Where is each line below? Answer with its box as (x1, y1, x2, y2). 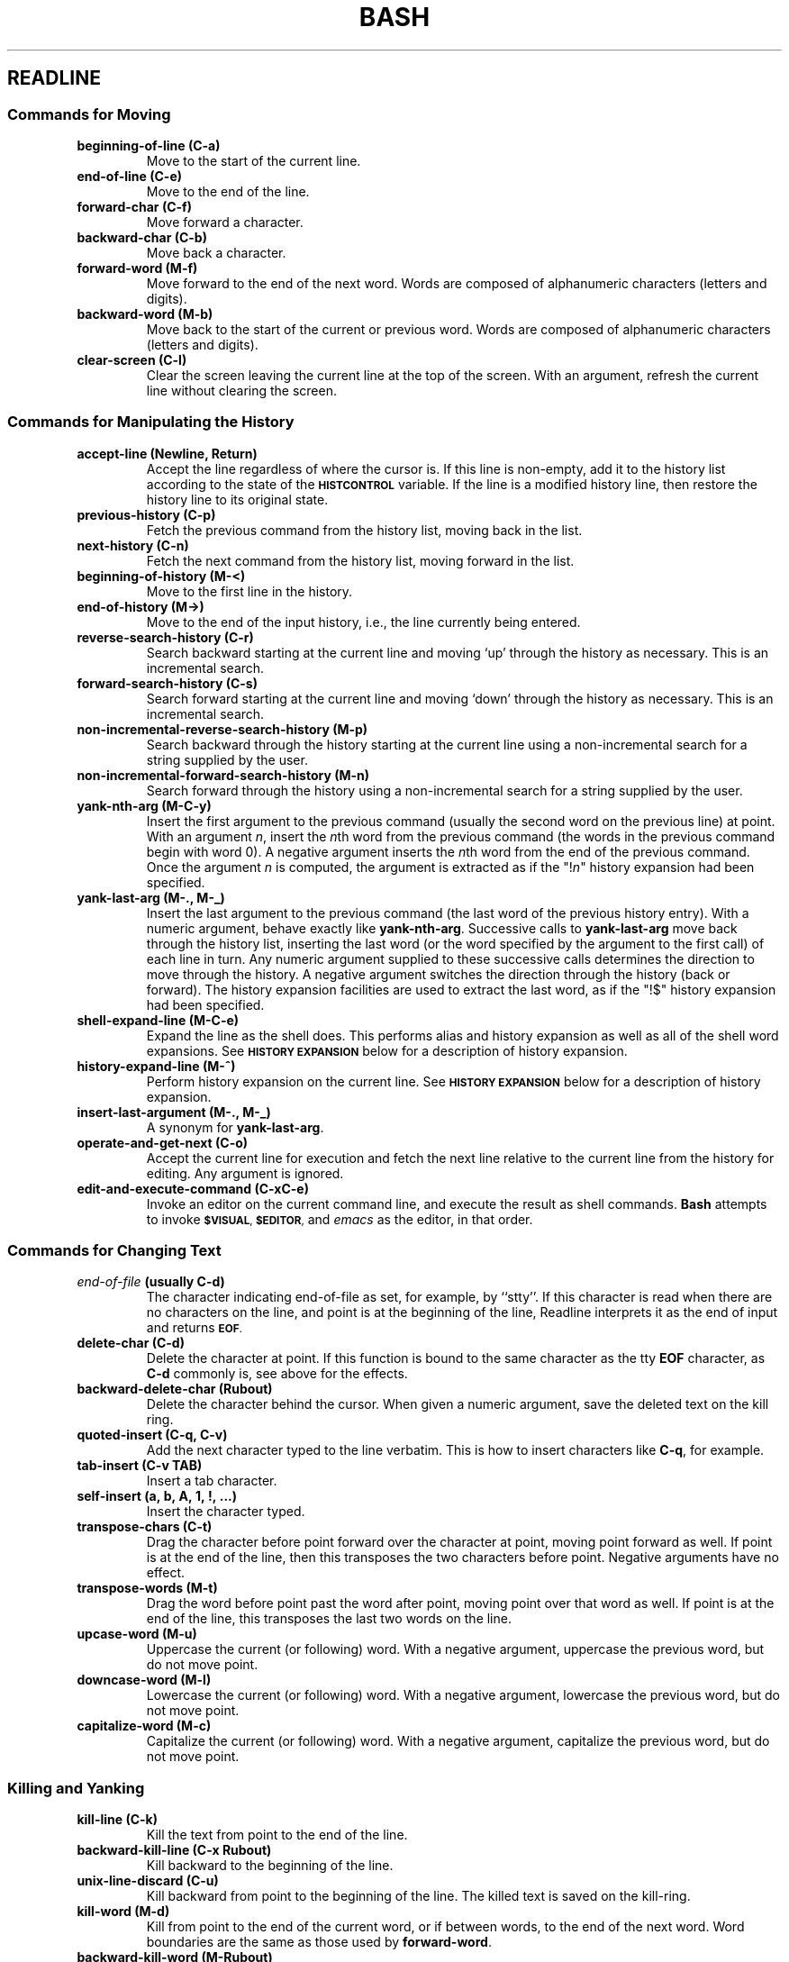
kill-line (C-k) (77, 1812, 158, 1828)
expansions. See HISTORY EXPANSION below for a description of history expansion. (146, 1042, 628, 1058)
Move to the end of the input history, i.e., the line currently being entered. (146, 613, 581, 630)
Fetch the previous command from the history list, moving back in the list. (146, 522, 583, 538)
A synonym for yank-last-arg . (146, 1119, 324, 1135)
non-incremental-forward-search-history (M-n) (77, 767, 370, 783)
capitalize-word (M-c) (77, 1718, 212, 1734)
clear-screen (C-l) (77, 351, 187, 368)
